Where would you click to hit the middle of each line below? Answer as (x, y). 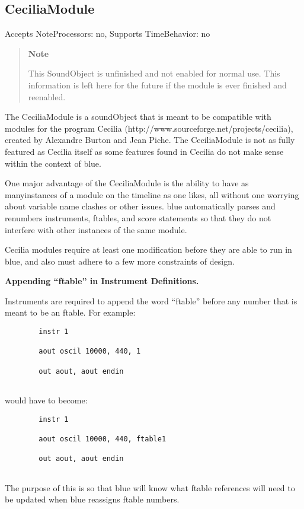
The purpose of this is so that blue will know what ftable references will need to (150, 487)
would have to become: (46, 400)
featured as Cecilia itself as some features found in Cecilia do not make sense (144, 151)
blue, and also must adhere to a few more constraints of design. (120, 261)
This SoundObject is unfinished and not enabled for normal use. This (154, 73)
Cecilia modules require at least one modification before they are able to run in (148, 249)
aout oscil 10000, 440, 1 (90, 351)
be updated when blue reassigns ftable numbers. (92, 499)
